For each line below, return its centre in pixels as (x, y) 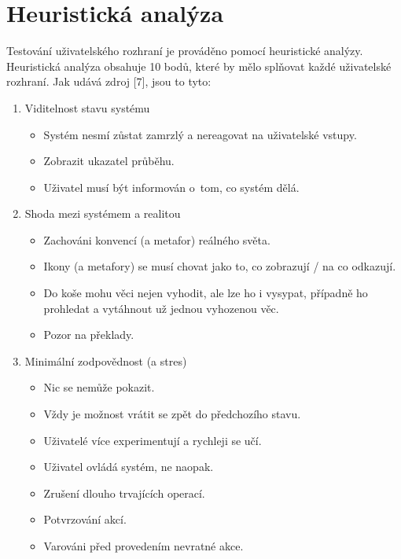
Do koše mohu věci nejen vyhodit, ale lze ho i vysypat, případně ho (206, 293)
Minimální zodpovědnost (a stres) (106, 360)
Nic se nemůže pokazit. (99, 387)
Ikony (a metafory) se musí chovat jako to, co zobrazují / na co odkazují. (220, 266)
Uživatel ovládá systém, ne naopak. (129, 467)
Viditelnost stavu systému (87, 107)
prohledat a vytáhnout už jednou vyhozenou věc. (161, 308)
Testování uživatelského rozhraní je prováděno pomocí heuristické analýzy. (185, 51)
